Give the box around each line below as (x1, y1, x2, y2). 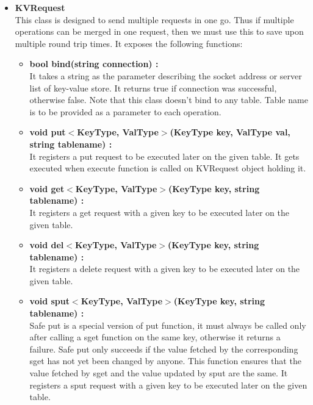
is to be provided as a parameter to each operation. (29, 105, 221, 118)
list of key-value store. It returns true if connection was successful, (29, 81, 277, 94)
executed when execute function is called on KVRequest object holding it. (29, 162, 306, 174)
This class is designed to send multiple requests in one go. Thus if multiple (15, 13, 294, 26)
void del (29, 238, 64, 251)
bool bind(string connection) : (29, 57, 159, 70)
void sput (29, 295, 70, 307)
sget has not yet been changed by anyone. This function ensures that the (29, 354, 301, 367)
